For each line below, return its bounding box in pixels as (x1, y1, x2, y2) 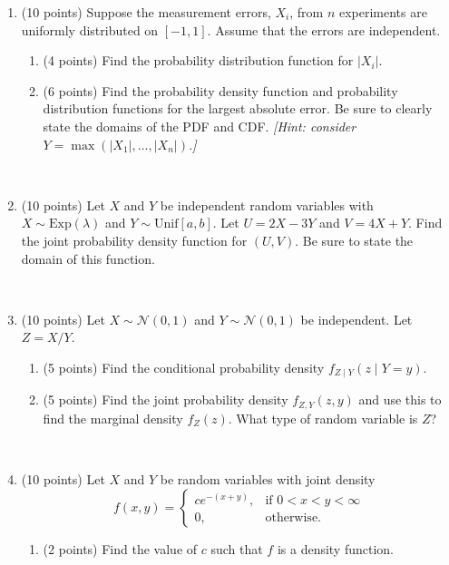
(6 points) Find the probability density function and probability (43, 81, 398, 100)
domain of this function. (21, 248, 155, 268)
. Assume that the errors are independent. (207, 20, 441, 39)
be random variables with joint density (160, 470, 376, 488)
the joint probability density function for (21, 230, 248, 249)
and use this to (358, 390, 442, 409)
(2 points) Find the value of (43, 539, 198, 558)
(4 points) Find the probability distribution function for (43, 51, 354, 70)
